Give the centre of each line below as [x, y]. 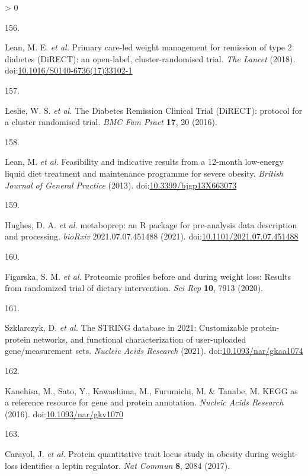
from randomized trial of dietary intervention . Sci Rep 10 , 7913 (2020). [134, 288]
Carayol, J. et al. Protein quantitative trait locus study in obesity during [137, 454]
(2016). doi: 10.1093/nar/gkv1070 [64, 413]
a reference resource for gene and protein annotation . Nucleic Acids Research [144, 402]
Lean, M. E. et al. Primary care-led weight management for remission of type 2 [148, 47]
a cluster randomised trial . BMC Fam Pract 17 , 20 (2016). [111, 122]
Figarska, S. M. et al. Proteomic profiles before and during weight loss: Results [148, 276]
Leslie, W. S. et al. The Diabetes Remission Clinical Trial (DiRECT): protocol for [154, 110]
